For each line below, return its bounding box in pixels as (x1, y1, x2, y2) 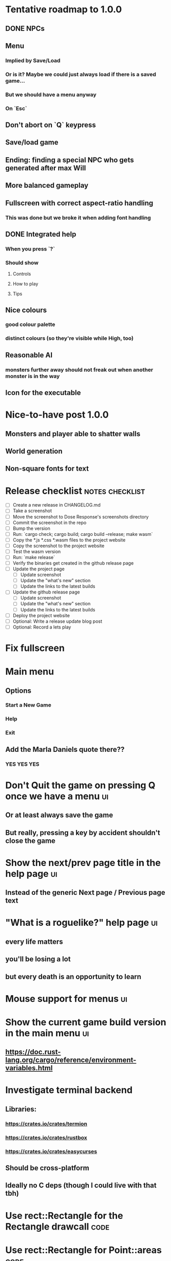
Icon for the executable (5, 388, 81, 397)
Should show (5, 259, 39, 266)
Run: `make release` (12, 554, 55, 560)
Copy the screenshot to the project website (12, 543, 105, 549)
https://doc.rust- (5, 1048, 61, 1056)
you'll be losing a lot (5, 955, 71, 964)
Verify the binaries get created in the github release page (12, 560, 134, 566)
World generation (5, 447, 63, 456)
